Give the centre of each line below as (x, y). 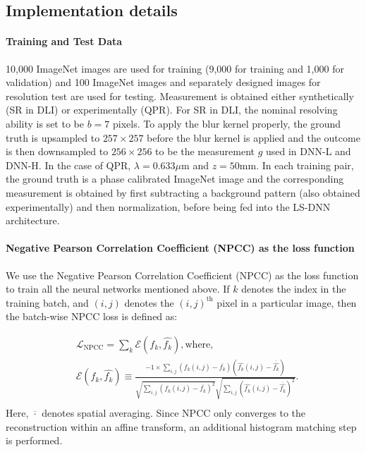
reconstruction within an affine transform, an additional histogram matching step (181, 426)
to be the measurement (205, 151)
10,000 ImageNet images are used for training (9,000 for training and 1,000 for (175, 68)
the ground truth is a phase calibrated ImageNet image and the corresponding (175, 179)
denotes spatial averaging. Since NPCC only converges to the (174, 412)
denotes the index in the (294, 289)
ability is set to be (45, 123)
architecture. (33, 220)
